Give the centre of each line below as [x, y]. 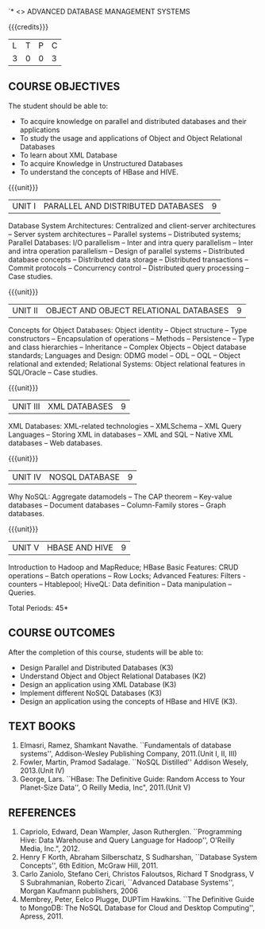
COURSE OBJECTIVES [64, 87]
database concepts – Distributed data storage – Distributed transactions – [128, 259]
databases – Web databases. [56, 443]
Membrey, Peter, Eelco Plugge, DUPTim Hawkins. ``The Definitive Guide [137, 900]
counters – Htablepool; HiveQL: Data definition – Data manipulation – [120, 584]
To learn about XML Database [68, 155]
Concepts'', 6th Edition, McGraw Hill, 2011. [89, 865]
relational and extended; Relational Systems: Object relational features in [127, 363]
